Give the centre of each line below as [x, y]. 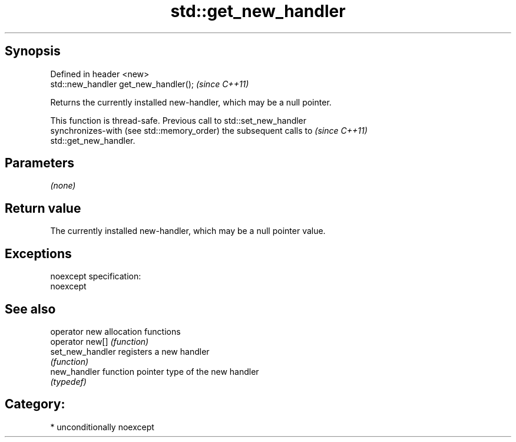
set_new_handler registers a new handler [130, 351]
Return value [43, 208]
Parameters [39, 163]
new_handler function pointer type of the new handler [155, 371]
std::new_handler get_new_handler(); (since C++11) [150, 84]
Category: [35, 404]
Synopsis [33, 51]
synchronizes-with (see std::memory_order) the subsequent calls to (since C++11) [209, 130]
